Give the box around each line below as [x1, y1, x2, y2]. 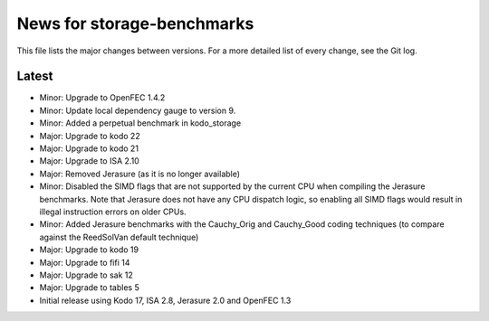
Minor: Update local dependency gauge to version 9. [39, 105, 236, 116]
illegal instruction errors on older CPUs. [39, 206, 187, 217]
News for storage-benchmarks [16, 14, 254, 33]
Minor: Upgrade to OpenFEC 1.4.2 [39, 92, 166, 103]
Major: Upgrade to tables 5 [39, 282, 139, 293]
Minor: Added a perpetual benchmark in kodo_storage [39, 118, 242, 128]
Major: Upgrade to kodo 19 [39, 244, 139, 255]
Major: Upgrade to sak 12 [39, 269, 133, 280]
